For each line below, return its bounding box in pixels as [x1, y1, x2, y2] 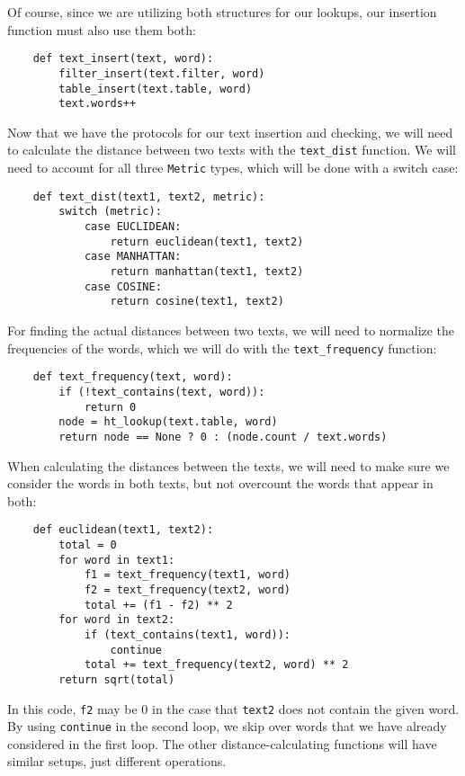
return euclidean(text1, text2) [110, 235, 304, 248]
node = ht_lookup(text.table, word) [58, 415, 278, 429]
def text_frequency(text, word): [32, 370, 233, 384]
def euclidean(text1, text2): [32, 523, 214, 537]
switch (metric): [58, 205, 162, 219]
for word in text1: [58, 553, 175, 566]
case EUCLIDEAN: [84, 220, 182, 234]
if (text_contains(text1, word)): [84, 628, 291, 641]
